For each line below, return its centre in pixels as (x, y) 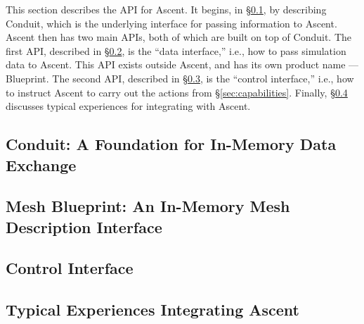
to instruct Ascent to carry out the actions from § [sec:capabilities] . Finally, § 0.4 (177, 92)
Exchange (41, 164)
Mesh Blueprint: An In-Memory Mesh (148, 206)
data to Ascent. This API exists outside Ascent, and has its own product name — (182, 64)
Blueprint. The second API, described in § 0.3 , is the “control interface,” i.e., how (180, 78)
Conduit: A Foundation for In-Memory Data (171, 144)
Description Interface (84, 226)
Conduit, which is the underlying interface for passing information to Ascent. (171, 23)
